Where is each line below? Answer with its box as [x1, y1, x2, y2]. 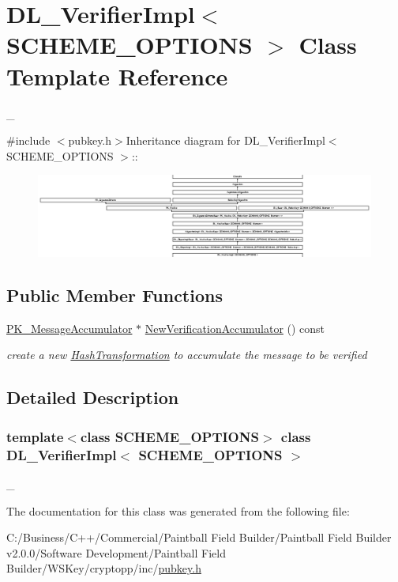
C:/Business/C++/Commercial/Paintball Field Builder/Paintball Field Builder [6, 529, 392, 546]
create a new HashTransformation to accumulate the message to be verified [6, 346, 367, 363]
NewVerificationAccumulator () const [145, 319, 325, 336]
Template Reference [6, 59, 228, 92]
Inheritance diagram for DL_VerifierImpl [126, 132, 325, 149]
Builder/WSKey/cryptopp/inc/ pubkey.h [6, 560, 201, 576]
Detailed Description [6, 385, 179, 410]
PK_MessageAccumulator [6, 319, 133, 336]
